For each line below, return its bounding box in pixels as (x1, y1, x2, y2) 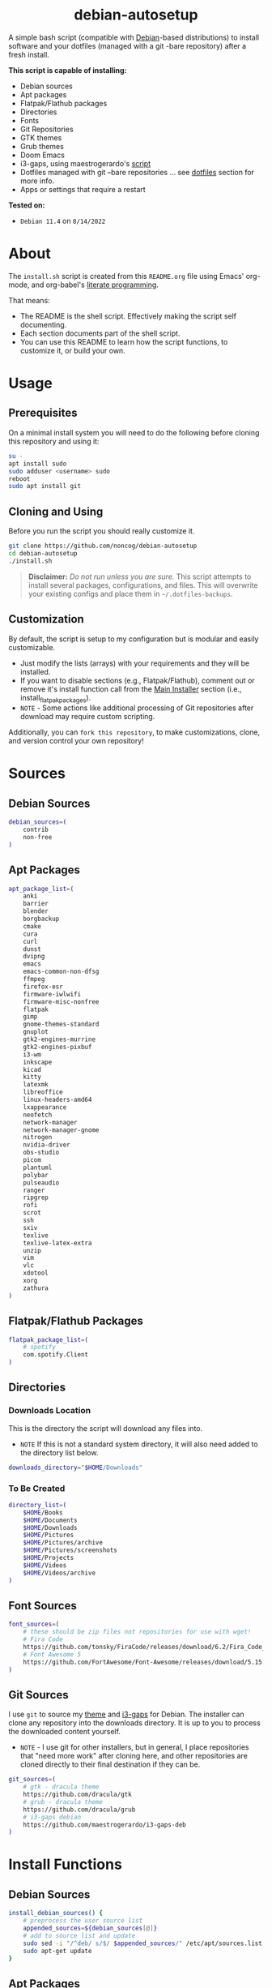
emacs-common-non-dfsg (23, 967, 100, 976)
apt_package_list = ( (8, 885, 74, 893)
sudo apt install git (8, 482, 82, 491)
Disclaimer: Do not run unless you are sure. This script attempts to (28, 572, 252, 581)
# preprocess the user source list (23, 1917, 143, 1925)
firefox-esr (23, 983, 63, 991)
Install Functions (8, 1855, 123, 1874)
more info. (19, 176, 55, 186)
